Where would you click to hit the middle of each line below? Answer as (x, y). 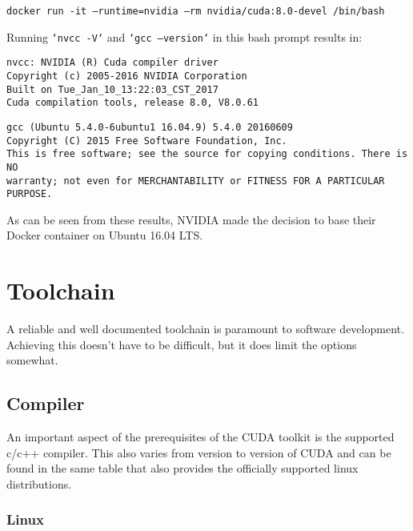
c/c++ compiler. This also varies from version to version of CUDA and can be (199, 452)
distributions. (39, 483)
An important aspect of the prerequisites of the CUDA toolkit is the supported (200, 437)
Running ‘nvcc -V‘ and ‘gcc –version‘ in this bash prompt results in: (184, 36)
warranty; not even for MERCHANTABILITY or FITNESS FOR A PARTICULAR (196, 181)
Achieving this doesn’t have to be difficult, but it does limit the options (182, 344)
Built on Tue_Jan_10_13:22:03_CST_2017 (112, 89)
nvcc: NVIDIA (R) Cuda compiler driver (112, 63)
